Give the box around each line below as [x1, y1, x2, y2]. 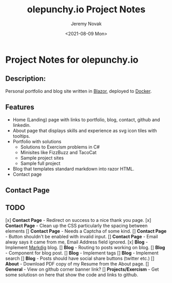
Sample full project [20, 160, 61, 166]
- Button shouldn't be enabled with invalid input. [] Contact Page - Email [5, 233, 158, 239]
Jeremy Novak [71, 21, 102, 27]
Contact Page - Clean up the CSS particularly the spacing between [5, 222, 148, 229]
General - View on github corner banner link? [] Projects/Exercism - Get [5, 266, 159, 272]
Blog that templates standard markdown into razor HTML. [12, 165, 135, 172]
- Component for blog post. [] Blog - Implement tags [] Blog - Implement [5, 250, 159, 256]
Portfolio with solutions [12, 138, 62, 144]
